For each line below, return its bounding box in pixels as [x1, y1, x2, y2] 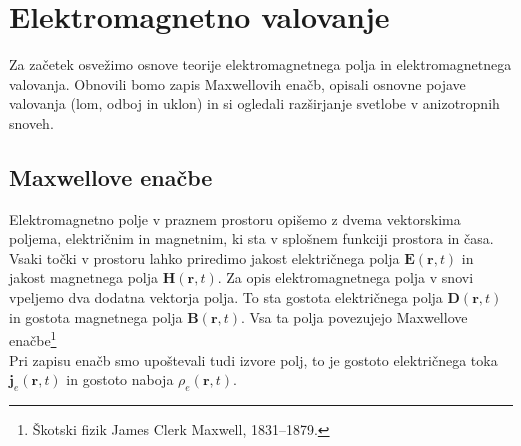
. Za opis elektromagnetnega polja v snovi [217, 267, 474, 288]
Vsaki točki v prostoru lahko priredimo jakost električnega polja [9, 247, 400, 268]
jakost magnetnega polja [9, 267, 159, 288]
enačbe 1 [9, 327, 57, 350]
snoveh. [9, 112, 54, 133]
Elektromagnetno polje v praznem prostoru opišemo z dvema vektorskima [9, 208, 461, 229]
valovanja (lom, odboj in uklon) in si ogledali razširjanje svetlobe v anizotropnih [9, 93, 500, 114]
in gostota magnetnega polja [9, 306, 183, 327]
